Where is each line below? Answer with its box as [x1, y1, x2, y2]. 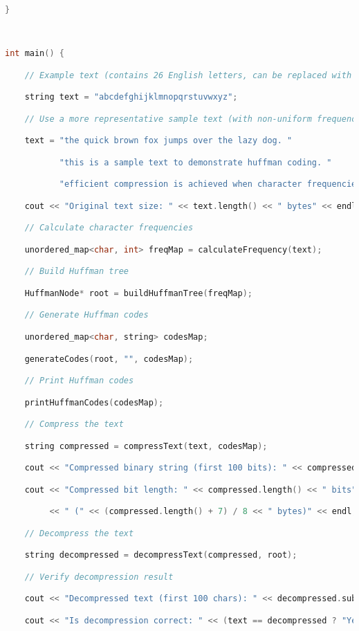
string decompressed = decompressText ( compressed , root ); [24, 550, 297, 560]
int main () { [5, 48, 64, 59]
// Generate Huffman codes [24, 310, 149, 320]
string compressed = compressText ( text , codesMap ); [24, 441, 268, 451]
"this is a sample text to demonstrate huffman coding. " [59, 157, 332, 167]
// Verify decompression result [24, 571, 174, 582]
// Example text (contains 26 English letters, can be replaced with [24, 70, 352, 80]
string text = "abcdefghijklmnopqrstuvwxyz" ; [24, 92, 238, 102]
